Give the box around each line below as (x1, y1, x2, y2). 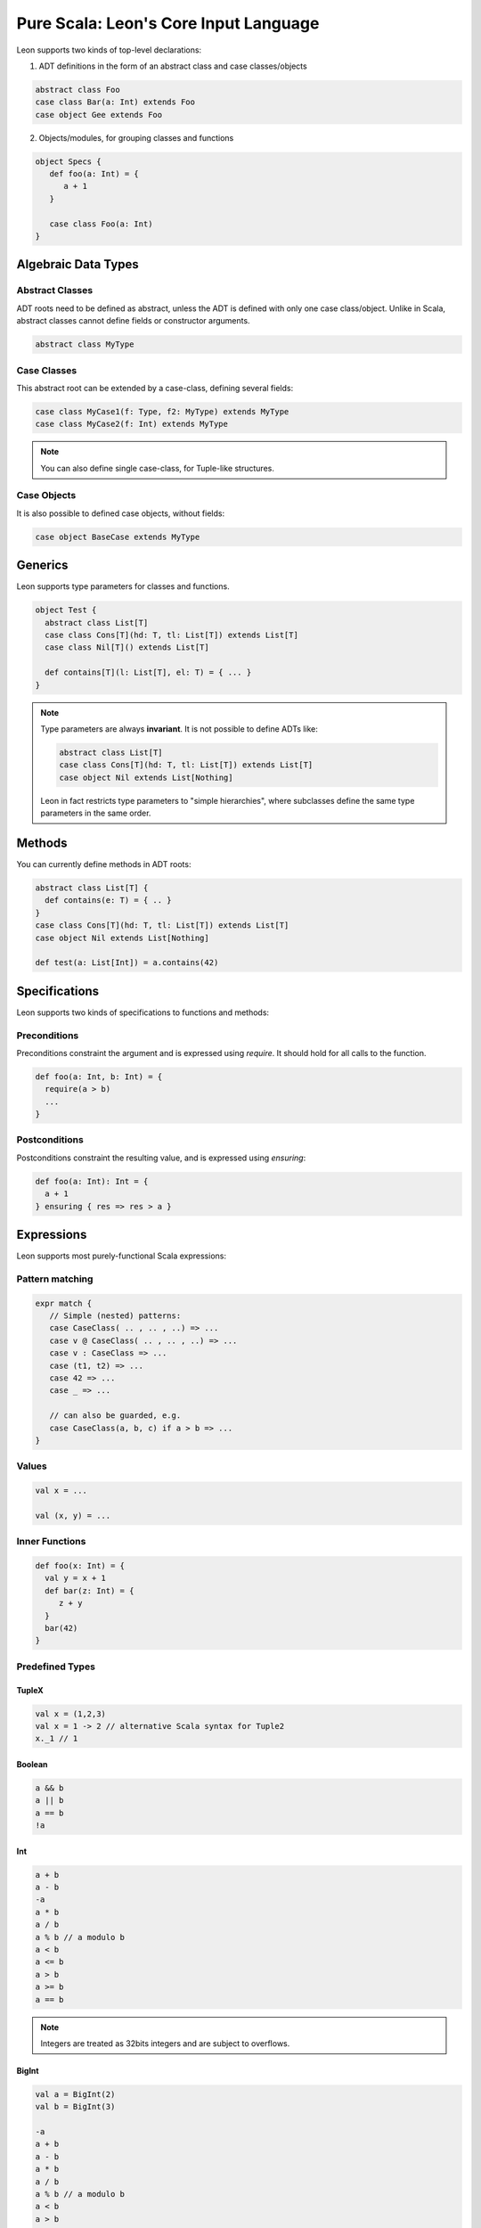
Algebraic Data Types (16, 257, 140, 272)
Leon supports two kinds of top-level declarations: (16, 45, 202, 55)
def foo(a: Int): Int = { (35, 1176, 149, 1186)
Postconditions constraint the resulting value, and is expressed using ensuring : (16, 1152, 306, 1163)
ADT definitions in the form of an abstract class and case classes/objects (38, 61, 307, 71)
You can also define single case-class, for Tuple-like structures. (40, 463, 275, 473)
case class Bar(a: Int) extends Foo (35, 97, 196, 107)
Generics (16, 558, 69, 573)
